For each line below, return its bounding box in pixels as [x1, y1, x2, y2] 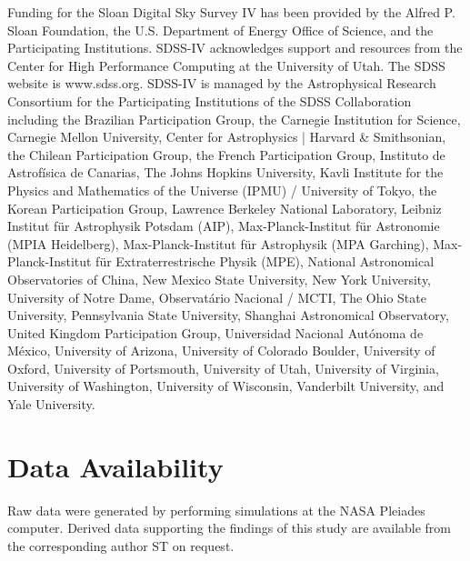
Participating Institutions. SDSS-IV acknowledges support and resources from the [7, 38, 463, 57]
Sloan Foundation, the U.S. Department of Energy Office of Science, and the [7, 20, 434, 39]
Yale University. [7, 395, 95, 414]
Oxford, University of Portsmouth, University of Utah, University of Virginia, [7, 358, 439, 377]
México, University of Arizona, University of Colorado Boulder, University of [7, 341, 435, 360]
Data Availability [7, 447, 224, 485]
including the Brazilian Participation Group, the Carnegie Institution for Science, [7, 109, 461, 128]
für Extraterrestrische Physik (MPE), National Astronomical [95, 252, 435, 271]
